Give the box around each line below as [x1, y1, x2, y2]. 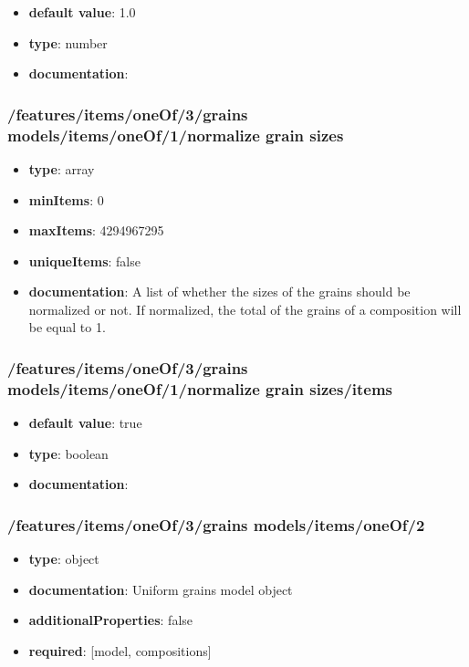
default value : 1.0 [28, 3, 136, 21]
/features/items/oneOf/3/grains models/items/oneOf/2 [7, 513, 425, 536]
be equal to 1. [28, 318, 106, 337]
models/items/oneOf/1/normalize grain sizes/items [7, 377, 393, 400]
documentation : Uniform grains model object [28, 579, 293, 599]
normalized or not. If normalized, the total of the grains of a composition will [28, 299, 462, 318]
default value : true [28, 413, 142, 433]
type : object [28, 549, 99, 568]
